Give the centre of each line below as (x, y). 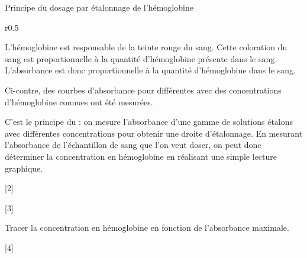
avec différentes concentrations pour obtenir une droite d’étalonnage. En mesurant (154, 133)
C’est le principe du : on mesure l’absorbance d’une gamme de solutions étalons (149, 122)
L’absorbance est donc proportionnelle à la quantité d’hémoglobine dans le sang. (150, 70)
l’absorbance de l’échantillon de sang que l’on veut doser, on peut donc (133, 145)
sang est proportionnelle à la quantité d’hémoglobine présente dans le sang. (141, 58)
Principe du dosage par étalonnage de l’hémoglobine (99, 7)
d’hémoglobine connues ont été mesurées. (79, 101)
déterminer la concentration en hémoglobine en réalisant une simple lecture (141, 156)
